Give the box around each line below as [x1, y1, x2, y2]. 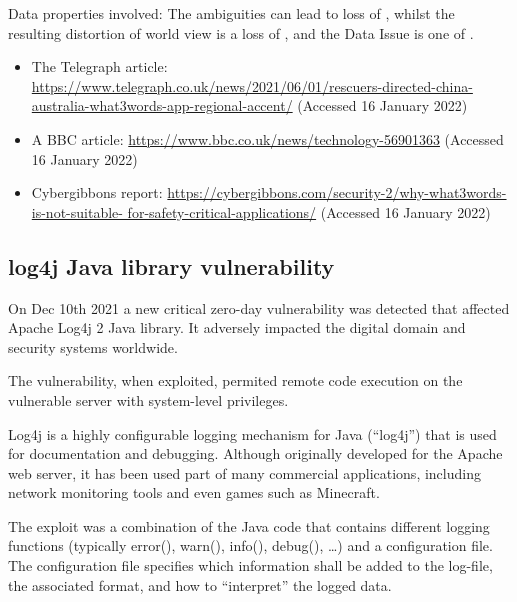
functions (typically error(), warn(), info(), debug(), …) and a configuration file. [8, 535, 493, 556]
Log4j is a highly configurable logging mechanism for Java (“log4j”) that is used [8, 423, 497, 444]
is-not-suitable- [31, 201, 123, 222]
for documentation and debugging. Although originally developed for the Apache [8, 443, 503, 464]
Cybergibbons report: [31, 182, 163, 203]
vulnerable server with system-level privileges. [8, 389, 289, 410]
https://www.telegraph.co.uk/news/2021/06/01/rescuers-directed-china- [31, 75, 473, 96]
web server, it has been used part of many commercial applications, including [8, 462, 481, 483]
